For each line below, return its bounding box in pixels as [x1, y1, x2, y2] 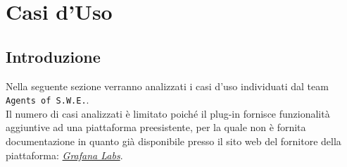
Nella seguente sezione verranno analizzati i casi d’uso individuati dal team [6, 78, 329, 93]
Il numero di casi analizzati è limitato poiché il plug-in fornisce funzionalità [6, 106, 330, 120]
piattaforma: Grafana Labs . [6, 147, 123, 162]
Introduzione [6, 45, 101, 67]
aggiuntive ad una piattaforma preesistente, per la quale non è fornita [6, 120, 306, 135]
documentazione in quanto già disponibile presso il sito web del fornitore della [6, 134, 341, 149]
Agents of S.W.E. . [6, 92, 89, 107]
